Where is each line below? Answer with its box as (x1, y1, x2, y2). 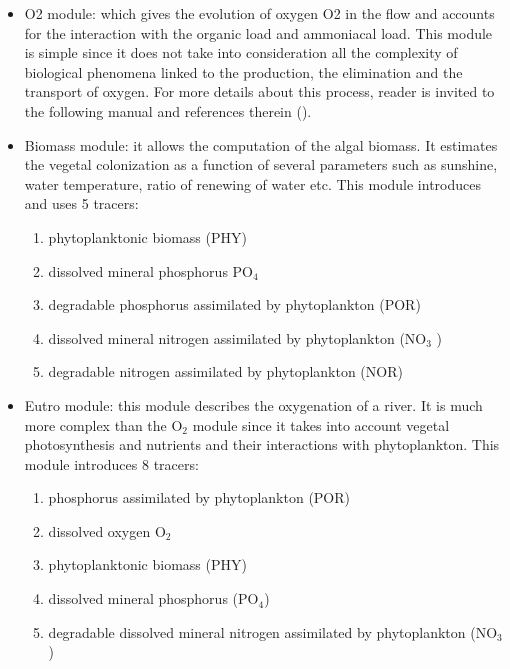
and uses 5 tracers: (24, 193, 139, 214)
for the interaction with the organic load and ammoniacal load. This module (24, 22, 493, 43)
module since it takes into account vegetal (192, 414, 450, 435)
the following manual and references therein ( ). (24, 100, 312, 121)
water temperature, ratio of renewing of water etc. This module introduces (24, 173, 481, 194)
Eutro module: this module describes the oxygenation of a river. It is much (24, 394, 483, 415)
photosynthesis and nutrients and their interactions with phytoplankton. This (24, 434, 500, 455)
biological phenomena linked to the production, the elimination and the (24, 61, 463, 82)
